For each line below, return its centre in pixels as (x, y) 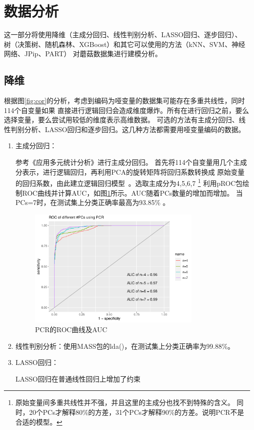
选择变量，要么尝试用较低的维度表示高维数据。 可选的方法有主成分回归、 (121, 120)
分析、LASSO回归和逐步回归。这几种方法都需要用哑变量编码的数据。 (135, 129)
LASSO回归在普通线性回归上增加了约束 (78, 378)
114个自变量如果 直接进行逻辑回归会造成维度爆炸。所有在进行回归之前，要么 (127, 110)
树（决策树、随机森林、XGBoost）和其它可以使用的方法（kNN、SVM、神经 (125, 44)
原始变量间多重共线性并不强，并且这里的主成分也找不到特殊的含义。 (125, 402)
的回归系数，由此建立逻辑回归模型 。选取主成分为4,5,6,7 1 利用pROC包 (129, 182)
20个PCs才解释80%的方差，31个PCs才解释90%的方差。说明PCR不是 (137, 412)
